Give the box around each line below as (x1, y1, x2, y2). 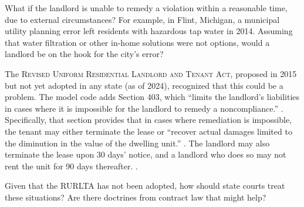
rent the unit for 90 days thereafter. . (5, 159, 138, 172)
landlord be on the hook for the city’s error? (5, 48, 164, 60)
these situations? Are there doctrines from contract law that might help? (5, 191, 266, 203)
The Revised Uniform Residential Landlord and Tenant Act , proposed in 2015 (5, 67, 297, 79)
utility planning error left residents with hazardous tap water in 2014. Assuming (5, 25, 293, 37)
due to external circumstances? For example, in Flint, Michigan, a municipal (5, 13, 280, 25)
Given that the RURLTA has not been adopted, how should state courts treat (5, 179, 285, 192)
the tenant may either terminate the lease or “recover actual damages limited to (5, 125, 292, 137)
